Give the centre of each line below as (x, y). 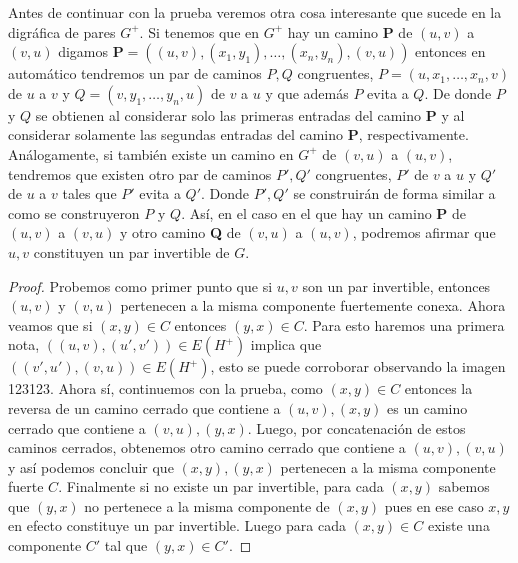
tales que (89, 193)
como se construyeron (74, 212)
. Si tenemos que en (199, 31)
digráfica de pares (62, 31)
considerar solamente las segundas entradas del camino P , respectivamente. (238, 134)
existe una (458, 525)
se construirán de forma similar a (394, 193)
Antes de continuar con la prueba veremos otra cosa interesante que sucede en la (255, 12)
